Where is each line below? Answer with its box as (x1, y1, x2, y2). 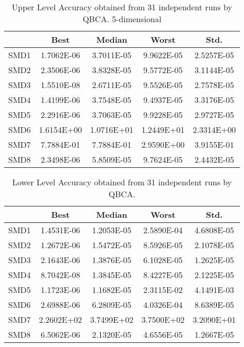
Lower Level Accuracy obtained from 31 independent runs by (12, 176, 232, 188)
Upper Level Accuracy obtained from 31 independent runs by (12, 1, 232, 13)
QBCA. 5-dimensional (82, 13, 162, 25)
